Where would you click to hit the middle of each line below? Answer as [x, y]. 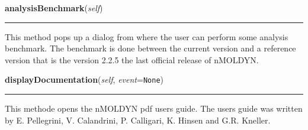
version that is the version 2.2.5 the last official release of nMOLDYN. [132, 59]
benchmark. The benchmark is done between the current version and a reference [150, 48]
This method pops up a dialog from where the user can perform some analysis [147, 36]
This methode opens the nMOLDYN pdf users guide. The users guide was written [154, 108]
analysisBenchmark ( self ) [54, 8]
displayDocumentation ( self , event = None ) [84, 79]
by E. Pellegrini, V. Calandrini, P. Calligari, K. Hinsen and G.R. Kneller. [138, 120]
